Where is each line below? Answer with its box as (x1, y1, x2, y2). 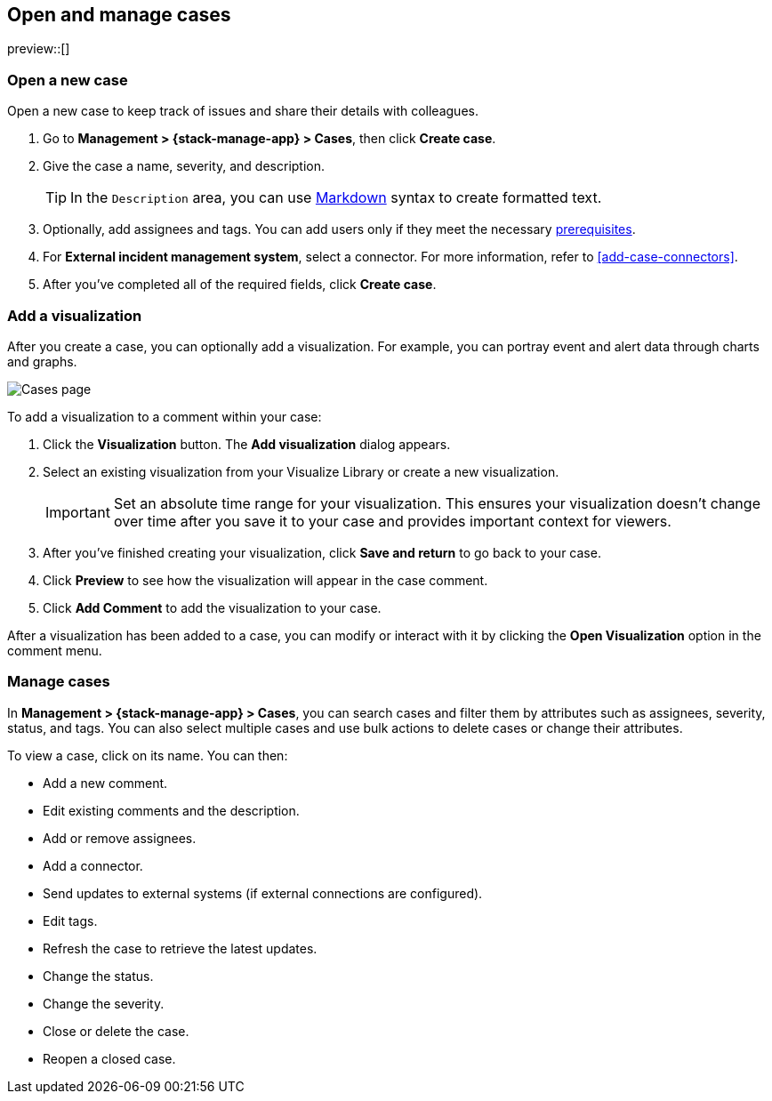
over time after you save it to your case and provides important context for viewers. (113, 511, 671, 530)
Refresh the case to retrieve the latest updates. (43, 940, 318, 956)
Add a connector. (43, 857, 143, 873)
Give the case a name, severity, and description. (43, 158, 326, 174)
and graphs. (7, 353, 77, 369)
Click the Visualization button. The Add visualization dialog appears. (43, 436, 451, 452)
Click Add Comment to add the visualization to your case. (43, 599, 382, 615)
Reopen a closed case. (43, 1050, 176, 1066)
